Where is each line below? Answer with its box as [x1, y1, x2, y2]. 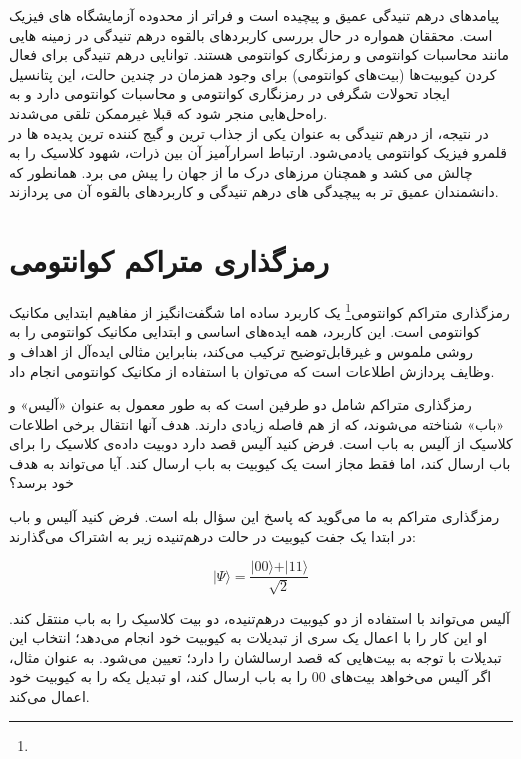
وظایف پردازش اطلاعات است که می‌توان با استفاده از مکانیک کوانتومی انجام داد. [9, 360, 495, 381]
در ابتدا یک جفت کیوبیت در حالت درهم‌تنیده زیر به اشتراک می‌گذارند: [9, 525, 416, 546]
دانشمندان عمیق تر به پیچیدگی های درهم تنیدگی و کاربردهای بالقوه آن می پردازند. [9, 181, 499, 202]
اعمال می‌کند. [9, 686, 90, 707]
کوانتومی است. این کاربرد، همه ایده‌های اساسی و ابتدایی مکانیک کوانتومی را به [9, 321, 481, 342]
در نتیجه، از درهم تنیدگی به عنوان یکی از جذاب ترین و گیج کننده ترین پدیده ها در [9, 122, 489, 143]
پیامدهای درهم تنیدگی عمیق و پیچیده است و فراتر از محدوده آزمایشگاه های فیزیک [9, 5, 500, 25]
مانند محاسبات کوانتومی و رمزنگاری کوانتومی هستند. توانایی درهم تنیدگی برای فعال [9, 44, 510, 65]
